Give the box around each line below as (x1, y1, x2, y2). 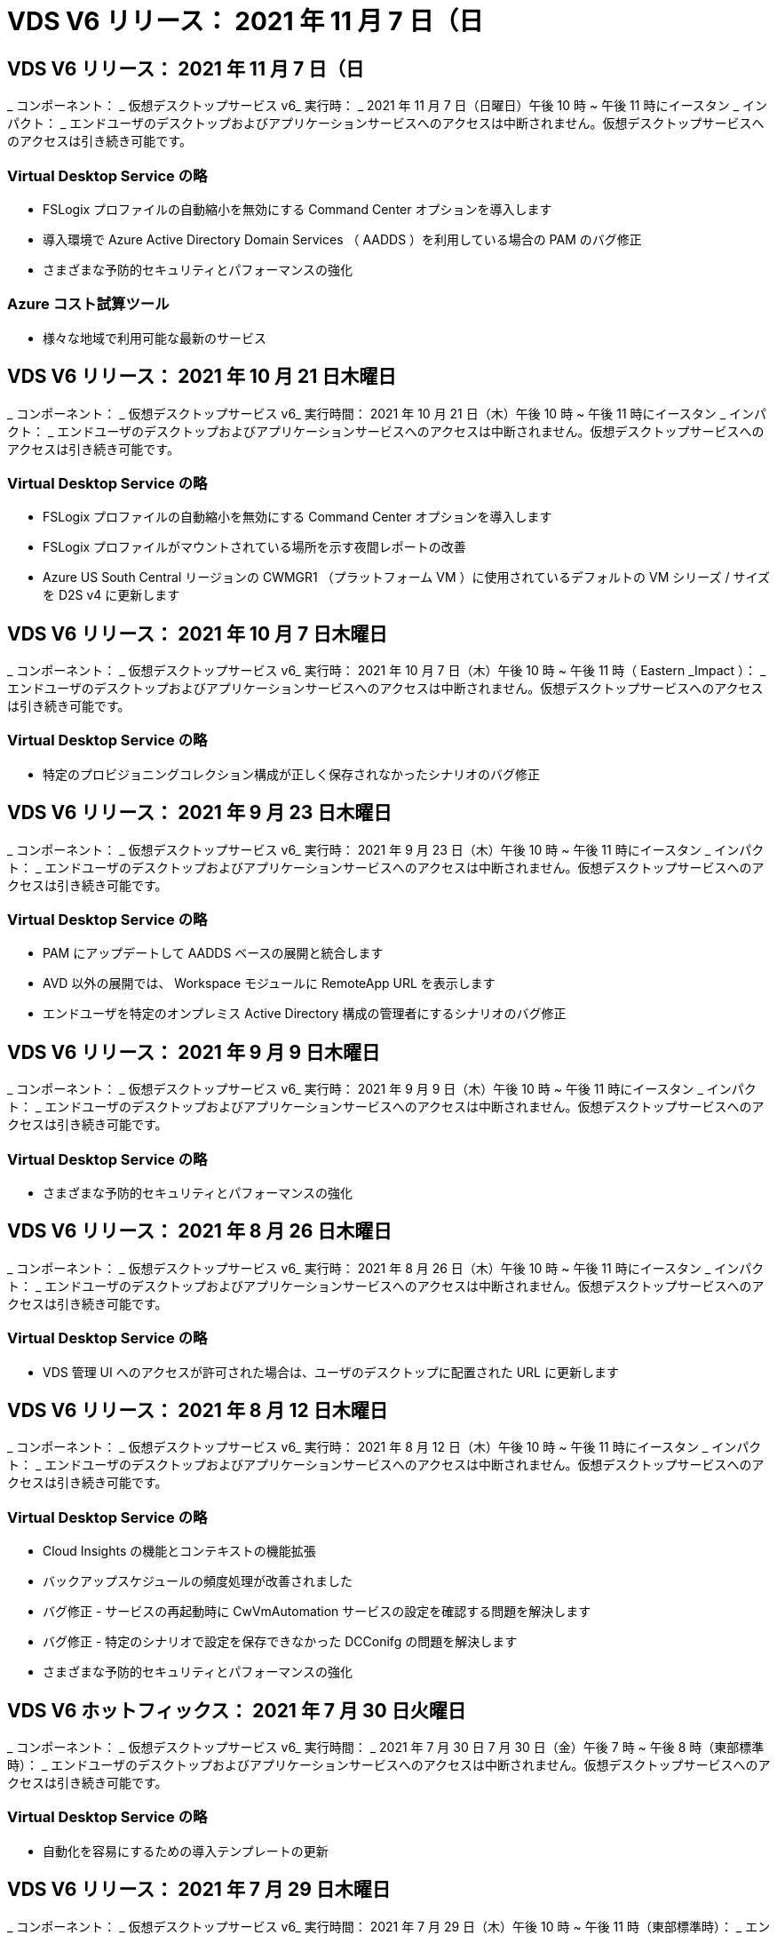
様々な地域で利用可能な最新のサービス (43, 330, 266, 346)
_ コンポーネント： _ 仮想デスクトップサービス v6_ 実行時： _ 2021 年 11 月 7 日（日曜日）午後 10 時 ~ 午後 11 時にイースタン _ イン (7, 98, 767, 114)
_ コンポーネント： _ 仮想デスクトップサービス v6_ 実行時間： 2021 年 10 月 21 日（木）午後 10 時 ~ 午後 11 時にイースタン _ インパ (7, 405, 767, 421)
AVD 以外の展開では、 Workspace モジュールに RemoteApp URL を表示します (43, 975, 496, 991)
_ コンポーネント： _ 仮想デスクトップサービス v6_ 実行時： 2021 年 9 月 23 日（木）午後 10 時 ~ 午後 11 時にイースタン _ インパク (7, 841, 765, 857)
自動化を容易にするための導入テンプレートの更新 (43, 1843, 329, 1859)
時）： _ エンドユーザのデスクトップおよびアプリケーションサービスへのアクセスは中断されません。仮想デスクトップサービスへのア (7, 1757, 771, 1773)
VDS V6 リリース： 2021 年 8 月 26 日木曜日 (7, 1220, 392, 1243)
